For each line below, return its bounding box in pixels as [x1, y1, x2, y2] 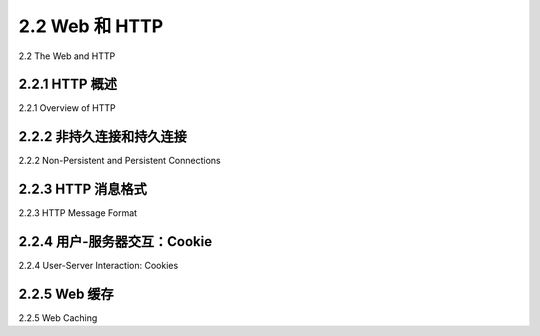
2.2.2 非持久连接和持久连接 [18, 128, 187, 145]
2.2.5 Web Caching [18, 312, 98, 324]
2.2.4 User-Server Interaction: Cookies [18, 260, 179, 272]
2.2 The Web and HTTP [18, 50, 116, 62]
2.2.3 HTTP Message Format [18, 207, 138, 219]
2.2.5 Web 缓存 [18, 285, 114, 302]
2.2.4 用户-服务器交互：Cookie [18, 233, 213, 250]
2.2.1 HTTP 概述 [18, 76, 117, 93]
